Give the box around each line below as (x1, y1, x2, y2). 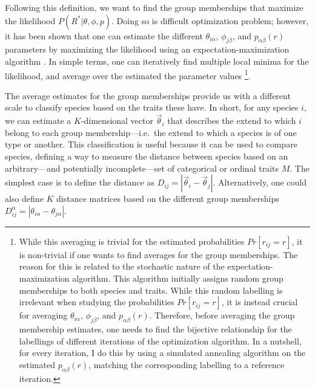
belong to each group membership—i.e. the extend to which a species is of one (5, 126, 297, 138)
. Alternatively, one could (213, 176, 307, 189)
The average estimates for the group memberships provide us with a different (5, 89, 291, 102)
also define (5, 192, 44, 205)
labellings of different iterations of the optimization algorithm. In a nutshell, (19, 334, 302, 347)
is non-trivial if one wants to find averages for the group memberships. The (19, 248, 298, 260)
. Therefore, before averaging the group (149, 309, 295, 322)
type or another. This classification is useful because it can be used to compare (5, 138, 297, 150)
